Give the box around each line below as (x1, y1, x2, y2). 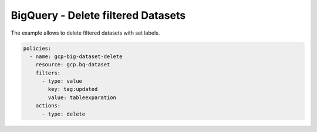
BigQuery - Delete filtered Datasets (11, 9, 186, 22)
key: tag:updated (48, 86, 98, 93)
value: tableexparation (48, 94, 117, 101)
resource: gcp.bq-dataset (35, 62, 110, 68)
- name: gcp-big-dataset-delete (29, 53, 123, 60)
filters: (35, 69, 61, 76)
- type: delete (42, 110, 86, 117)
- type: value (42, 78, 82, 84)
